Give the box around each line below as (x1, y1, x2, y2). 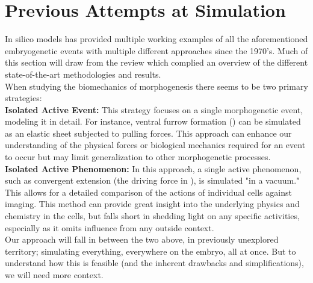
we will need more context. (5, 269, 104, 281)
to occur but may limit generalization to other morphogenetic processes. (5, 151, 271, 163)
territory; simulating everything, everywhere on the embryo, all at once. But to (5, 244, 296, 257)
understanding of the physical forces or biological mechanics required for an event (5, 138, 306, 151)
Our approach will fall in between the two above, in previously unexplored (5, 233, 279, 246)
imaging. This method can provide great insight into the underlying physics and (5, 197, 300, 210)
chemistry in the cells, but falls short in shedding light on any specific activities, (5, 210, 300, 222)
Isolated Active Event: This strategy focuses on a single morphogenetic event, (5, 103, 303, 116)
